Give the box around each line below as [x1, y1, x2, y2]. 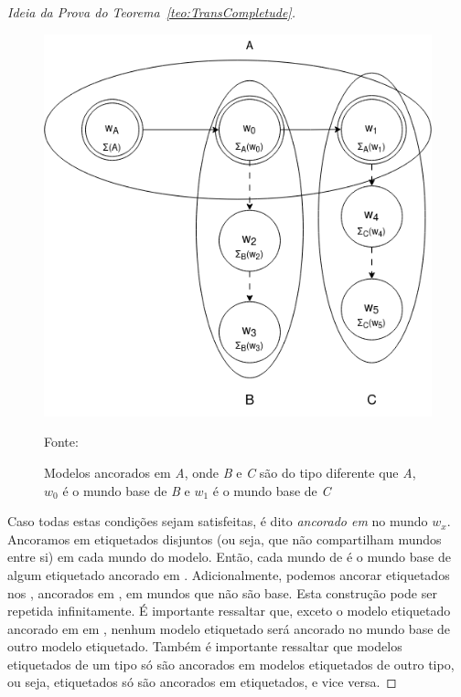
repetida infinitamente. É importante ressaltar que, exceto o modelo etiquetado [7, 601, 451, 620]
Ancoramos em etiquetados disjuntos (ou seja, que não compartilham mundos [7, 529, 442, 548]
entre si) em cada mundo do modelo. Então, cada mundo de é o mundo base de [7, 547, 451, 566]
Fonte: [44, 432, 79, 451]
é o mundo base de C [212, 481, 331, 500]
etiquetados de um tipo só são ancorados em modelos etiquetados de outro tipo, [7, 654, 455, 673]
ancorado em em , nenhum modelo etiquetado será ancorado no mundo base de [7, 618, 451, 638]
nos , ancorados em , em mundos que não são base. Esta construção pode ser [7, 583, 437, 602]
